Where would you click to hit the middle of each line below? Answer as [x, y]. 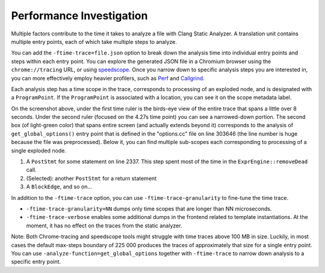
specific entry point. [36, 262]
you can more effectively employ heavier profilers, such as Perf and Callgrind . [108, 78]
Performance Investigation [79, 16]
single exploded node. [39, 151]
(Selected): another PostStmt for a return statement [91, 178]
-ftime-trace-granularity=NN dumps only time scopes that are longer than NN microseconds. [149, 208]
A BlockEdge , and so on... [59, 187]
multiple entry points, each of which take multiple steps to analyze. [94, 41]
